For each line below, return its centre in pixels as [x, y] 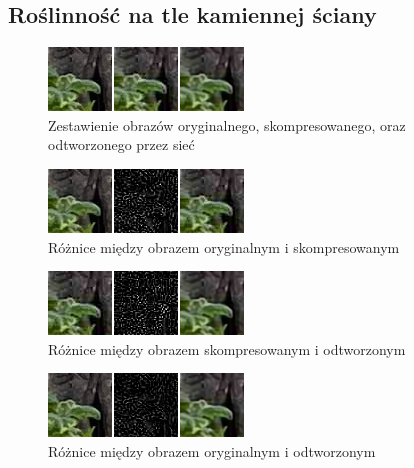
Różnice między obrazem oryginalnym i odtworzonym [212, 450]
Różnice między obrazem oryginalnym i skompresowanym [224, 246]
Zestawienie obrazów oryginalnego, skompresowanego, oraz [227, 124]
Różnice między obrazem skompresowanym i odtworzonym [227, 348]
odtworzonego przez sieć [121, 144]
